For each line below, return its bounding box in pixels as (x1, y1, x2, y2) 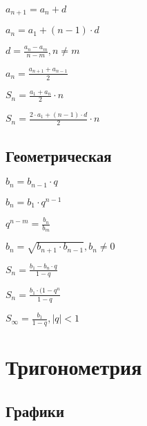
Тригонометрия (6, 353, 142, 381)
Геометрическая (6, 145, 112, 166)
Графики (6, 400, 65, 421)
